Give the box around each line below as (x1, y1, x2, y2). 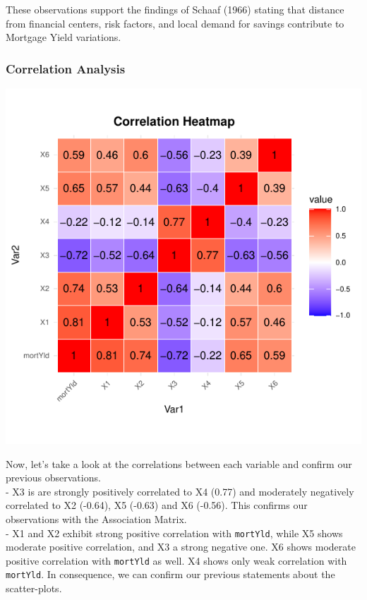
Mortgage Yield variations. (6, 30, 121, 44)
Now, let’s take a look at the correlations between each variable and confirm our (6, 456, 352, 471)
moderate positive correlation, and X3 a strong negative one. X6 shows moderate (6, 539, 356, 554)
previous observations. (6, 470, 101, 485)
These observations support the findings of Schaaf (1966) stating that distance (6, 2, 344, 16)
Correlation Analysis (6, 59, 126, 77)
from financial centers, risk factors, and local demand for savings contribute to (6, 16, 344, 30)
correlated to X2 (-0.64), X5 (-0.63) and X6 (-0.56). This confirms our (6, 498, 308, 512)
